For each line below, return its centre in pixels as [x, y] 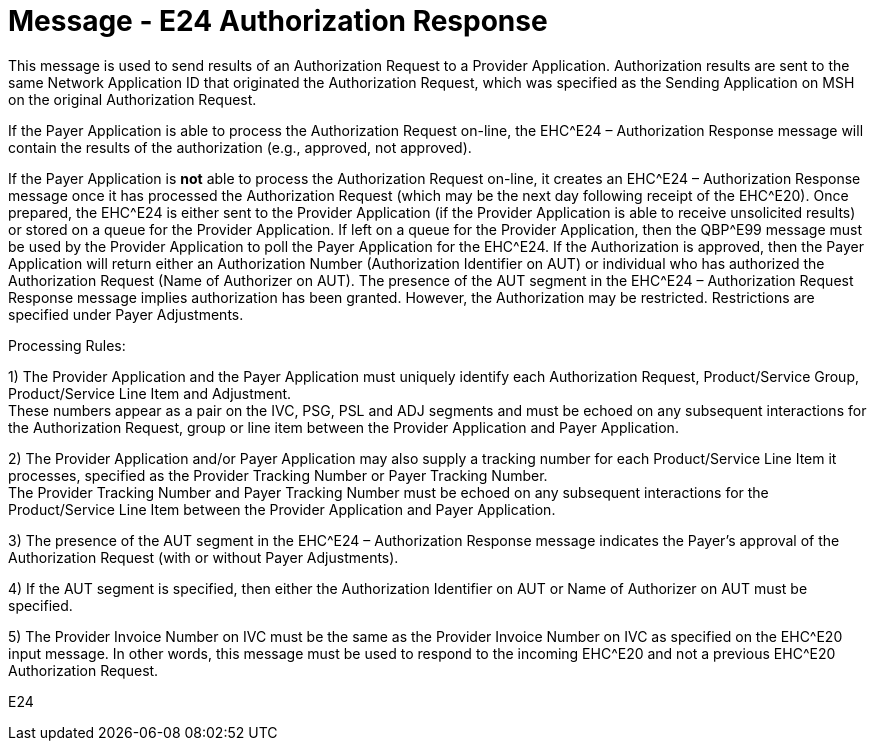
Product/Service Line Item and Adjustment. [150, 393]
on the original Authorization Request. [132, 99]
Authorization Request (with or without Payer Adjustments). [203, 557]
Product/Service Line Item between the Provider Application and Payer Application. [282, 509]
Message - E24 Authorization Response [278, 21]
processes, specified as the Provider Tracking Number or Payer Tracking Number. [278, 475]
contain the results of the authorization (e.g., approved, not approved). [240, 147]
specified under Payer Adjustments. [126, 314]
